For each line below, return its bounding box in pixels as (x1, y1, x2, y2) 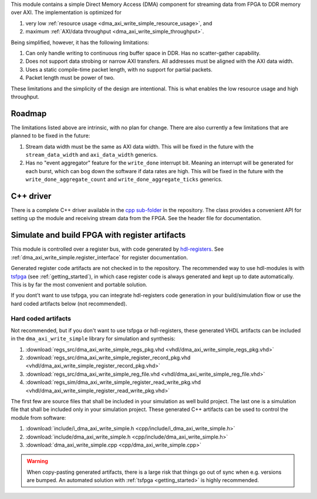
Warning (26, 458, 48, 465)
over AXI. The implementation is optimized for (11, 9, 122, 16)
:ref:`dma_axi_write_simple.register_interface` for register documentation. (11, 254, 188, 261)
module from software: (11, 414, 66, 421)
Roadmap (11, 109, 47, 119)
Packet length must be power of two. (25, 74, 115, 82)
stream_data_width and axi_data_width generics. (25, 151, 158, 158)
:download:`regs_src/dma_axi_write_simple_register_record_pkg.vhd (25, 354, 191, 361)
